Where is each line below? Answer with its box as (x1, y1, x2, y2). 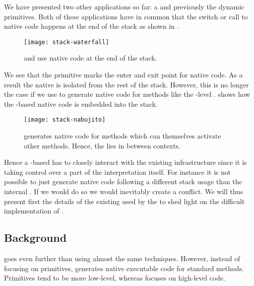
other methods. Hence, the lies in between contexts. (24, 140, 181, 150)
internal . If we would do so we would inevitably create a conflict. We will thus (4, 186, 243, 197)
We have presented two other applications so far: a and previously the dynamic (4, 1, 245, 11)
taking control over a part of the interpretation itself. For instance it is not (4, 166, 231, 177)
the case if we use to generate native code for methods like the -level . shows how (4, 89, 251, 99)
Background (4, 230, 67, 245)
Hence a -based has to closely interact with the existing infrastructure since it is (4, 157, 247, 167)
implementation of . (4, 206, 63, 216)
